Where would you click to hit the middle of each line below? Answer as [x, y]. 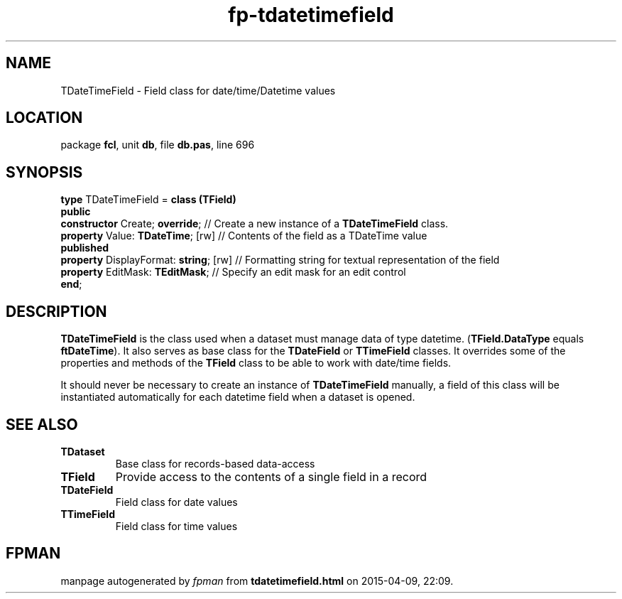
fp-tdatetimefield [311, 15]
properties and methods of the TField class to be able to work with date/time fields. [256, 363]
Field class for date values [176, 502]
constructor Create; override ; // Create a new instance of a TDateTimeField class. [255, 224]
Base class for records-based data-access [215, 463]
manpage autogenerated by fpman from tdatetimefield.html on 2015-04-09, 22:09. [257, 581]
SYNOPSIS [44, 172]
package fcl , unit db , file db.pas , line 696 [158, 145]
